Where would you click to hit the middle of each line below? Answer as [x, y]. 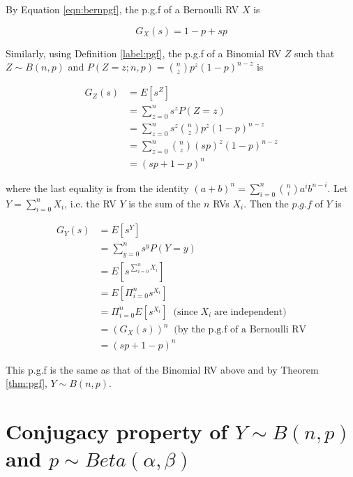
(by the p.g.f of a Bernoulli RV [240, 330]
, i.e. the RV [90, 203]
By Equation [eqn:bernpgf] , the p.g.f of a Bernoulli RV [122, 9]
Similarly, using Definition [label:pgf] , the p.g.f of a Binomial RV [144, 53]
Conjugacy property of [117, 431]
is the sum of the [165, 203]
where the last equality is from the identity [97, 188]
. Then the [266, 203]
